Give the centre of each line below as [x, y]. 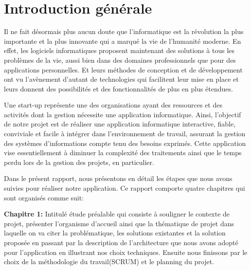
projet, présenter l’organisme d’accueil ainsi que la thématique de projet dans [119, 223]
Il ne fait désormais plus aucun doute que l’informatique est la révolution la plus [124, 31]
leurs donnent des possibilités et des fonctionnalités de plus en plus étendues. [118, 88]
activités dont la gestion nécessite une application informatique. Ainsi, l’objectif [123, 114]
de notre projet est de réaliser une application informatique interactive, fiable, [120, 124]
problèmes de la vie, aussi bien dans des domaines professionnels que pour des [120, 60]
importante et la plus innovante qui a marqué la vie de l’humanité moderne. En [123, 41]
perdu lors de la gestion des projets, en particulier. [79, 162]
